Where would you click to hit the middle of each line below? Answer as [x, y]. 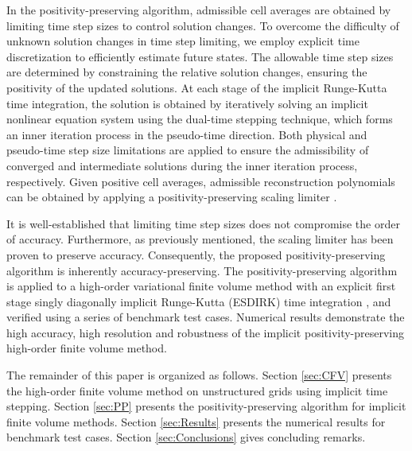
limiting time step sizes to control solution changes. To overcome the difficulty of [203, 25]
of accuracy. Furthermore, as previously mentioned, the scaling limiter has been [200, 239]
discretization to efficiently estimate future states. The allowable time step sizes [200, 56]
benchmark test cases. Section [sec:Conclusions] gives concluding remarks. [186, 437]
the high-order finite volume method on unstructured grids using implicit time [197, 390]
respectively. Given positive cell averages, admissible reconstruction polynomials [201, 181]
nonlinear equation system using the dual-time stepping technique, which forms [200, 119]
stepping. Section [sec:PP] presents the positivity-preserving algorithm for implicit [206, 406]
